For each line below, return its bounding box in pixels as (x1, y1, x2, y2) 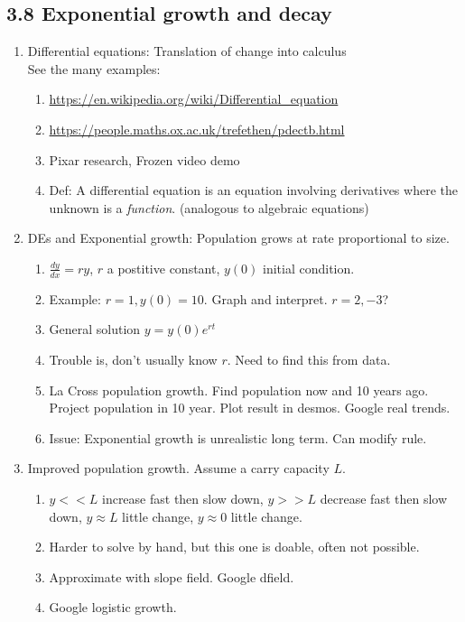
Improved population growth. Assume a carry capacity (27, 459, 330, 478)
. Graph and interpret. (203, 289, 328, 308)
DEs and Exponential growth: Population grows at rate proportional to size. (27, 228, 450, 247)
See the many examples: (27, 59, 161, 78)
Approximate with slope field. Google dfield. (49, 567, 294, 586)
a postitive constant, (107, 258, 220, 277)
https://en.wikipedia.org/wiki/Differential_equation (49, 89, 339, 108)
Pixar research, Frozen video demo (49, 150, 240, 169)
